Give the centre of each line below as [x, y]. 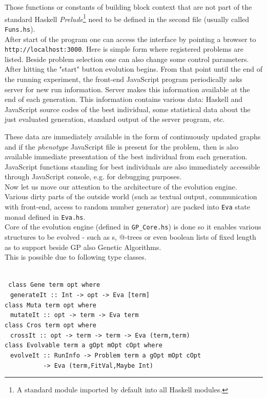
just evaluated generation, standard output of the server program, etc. [115, 119]
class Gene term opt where [54, 285]
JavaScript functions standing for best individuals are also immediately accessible [132, 166]
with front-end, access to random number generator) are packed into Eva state [127, 207]
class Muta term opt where [50, 305]
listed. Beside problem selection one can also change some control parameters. [127, 59]
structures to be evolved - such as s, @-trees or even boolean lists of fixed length [130, 237]
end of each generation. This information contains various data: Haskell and [124, 99]
